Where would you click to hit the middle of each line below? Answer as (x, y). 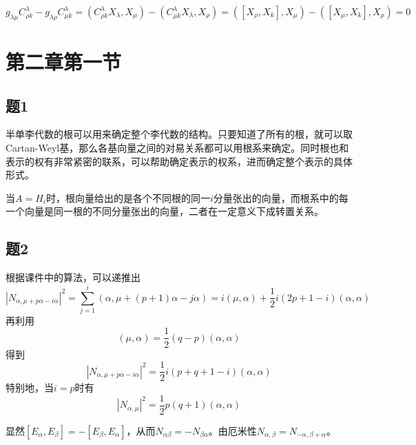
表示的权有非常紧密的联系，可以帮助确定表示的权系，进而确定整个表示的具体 (179, 161)
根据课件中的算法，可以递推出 (73, 277)
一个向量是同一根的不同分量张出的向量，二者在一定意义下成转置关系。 (165, 211)
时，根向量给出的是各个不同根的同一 (128, 197)
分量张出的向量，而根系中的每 (281, 197)
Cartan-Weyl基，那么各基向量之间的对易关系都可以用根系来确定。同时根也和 (177, 147)
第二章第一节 (64, 61)
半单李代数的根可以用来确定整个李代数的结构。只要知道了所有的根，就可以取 (179, 134)
